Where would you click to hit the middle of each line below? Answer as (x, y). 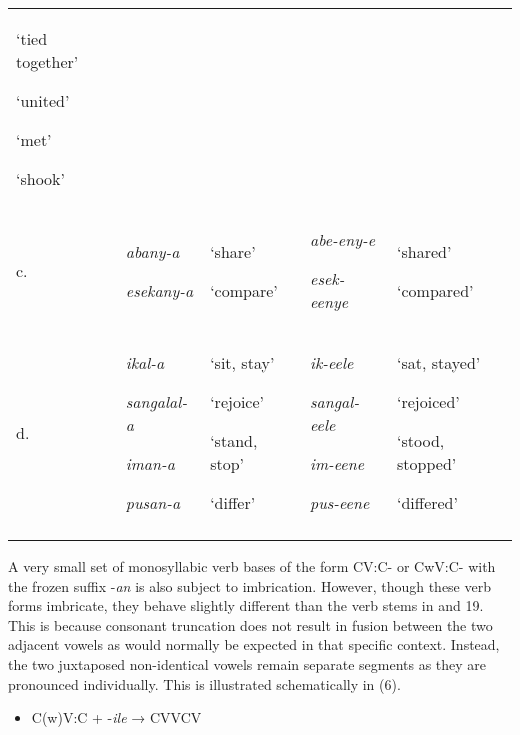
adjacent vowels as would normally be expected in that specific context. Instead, (254, 644)
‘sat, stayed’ (439, 362)
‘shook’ (40, 178)
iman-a (150, 463)
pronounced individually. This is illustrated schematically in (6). (204, 683)
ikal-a (145, 362)
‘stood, (421, 440)
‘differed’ (427, 502)
